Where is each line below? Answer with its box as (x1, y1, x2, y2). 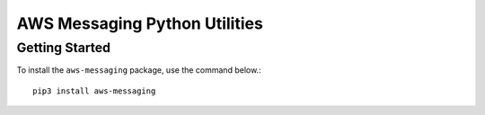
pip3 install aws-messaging (32, 85, 156, 96)
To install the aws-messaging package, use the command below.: (16, 65, 261, 75)
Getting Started (16, 40, 111, 56)
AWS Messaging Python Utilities (16, 13, 264, 33)
